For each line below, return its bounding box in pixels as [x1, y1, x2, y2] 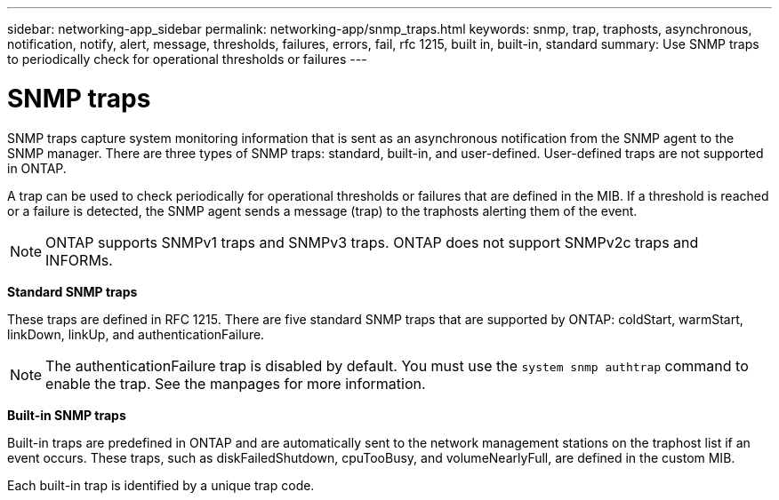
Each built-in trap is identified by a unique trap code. [7, 477, 315, 493]
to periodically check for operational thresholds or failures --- [7, 52, 367, 67]
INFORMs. [45, 250, 113, 269]
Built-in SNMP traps [7, 407, 126, 423]
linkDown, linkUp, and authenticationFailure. [7, 326, 265, 342]
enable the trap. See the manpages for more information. [45, 374, 426, 393]
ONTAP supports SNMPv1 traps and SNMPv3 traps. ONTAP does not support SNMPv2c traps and [45, 233, 699, 251]
